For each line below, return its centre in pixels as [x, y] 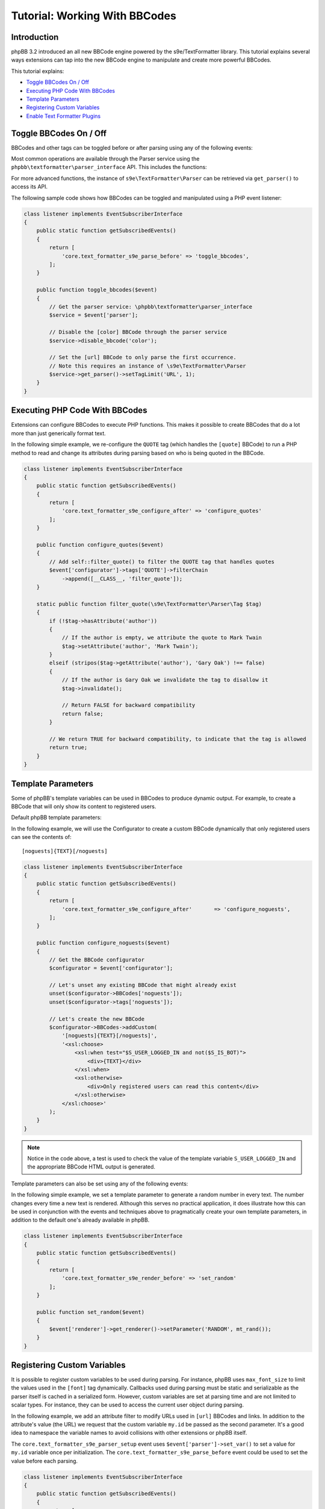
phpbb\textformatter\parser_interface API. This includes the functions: [109, 167]
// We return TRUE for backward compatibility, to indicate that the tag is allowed [178, 739]
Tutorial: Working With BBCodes [94, 16]
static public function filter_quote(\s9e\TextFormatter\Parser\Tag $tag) [149, 604]
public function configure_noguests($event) [103, 943]
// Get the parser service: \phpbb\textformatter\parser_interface [151, 307]
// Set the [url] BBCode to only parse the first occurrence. [143, 357]
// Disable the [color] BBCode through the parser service [138, 332]
